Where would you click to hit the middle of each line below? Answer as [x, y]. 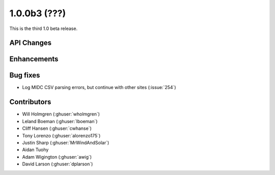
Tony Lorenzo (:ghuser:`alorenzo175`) [61, 135]
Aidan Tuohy [35, 150]
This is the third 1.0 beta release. [44, 28]
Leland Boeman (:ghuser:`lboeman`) [60, 121]
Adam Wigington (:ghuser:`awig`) [57, 157]
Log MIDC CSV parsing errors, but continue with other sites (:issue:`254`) [99, 87]
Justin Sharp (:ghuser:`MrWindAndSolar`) [66, 142]
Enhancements [34, 59]
